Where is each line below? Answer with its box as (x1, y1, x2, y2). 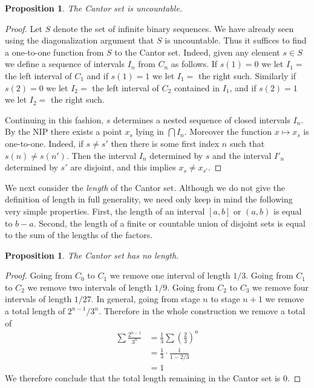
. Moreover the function (184, 125, 272, 138)
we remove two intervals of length (27, 280, 152, 293)
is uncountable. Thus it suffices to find (165, 34, 307, 47)
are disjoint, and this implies (70, 161, 176, 173)
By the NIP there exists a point (5, 125, 122, 138)
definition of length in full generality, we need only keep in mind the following (5, 193, 293, 205)
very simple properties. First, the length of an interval (5, 204, 205, 217)
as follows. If (171, 57, 218, 70)
